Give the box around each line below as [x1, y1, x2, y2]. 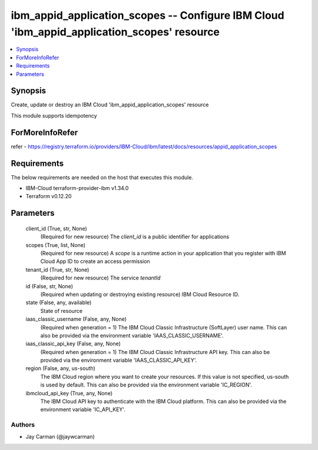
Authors [11, 421, 35, 429]
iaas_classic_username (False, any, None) [25, 315, 127, 323]
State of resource [40, 307, 83, 314]
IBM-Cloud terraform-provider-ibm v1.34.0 [25, 185, 129, 192]
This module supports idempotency [11, 112, 97, 119]
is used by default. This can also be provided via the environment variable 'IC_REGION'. [40, 381, 253, 388]
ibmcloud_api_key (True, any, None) [25, 389, 113, 396]
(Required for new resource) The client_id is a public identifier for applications [40, 233, 230, 241]
